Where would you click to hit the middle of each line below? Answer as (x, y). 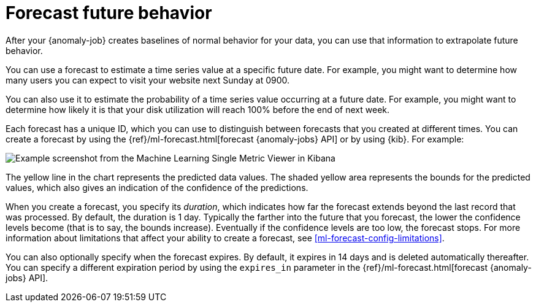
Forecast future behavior (109, 13)
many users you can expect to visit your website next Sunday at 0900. (147, 80)
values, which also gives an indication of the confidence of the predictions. (157, 187)
